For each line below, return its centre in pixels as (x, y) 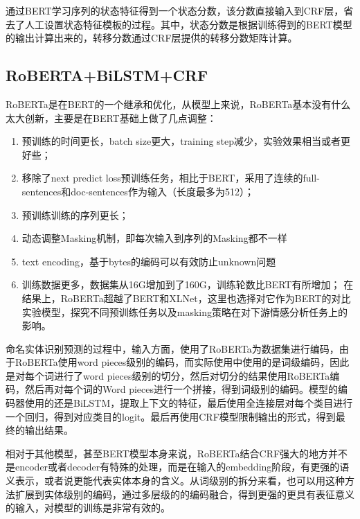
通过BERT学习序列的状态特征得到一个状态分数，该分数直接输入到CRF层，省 (180, 10)
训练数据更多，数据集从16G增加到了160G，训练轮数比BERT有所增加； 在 (188, 284)
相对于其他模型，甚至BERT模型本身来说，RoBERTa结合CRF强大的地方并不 (177, 453)
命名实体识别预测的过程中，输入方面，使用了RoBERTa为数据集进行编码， (172, 348)
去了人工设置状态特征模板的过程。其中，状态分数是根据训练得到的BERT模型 (179, 24)
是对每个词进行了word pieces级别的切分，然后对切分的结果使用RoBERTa (168, 375)
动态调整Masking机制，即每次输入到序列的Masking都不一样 (154, 238)
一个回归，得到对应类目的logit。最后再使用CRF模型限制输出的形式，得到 (171, 416)
